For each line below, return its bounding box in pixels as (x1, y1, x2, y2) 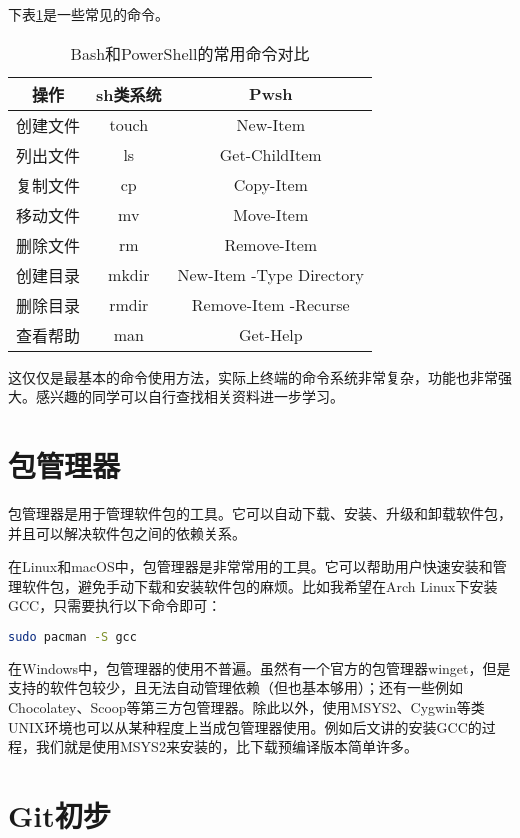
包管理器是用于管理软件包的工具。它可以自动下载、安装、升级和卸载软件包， (8, 502, 512, 523)
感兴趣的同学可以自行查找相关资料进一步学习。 (35, 386, 344, 407)
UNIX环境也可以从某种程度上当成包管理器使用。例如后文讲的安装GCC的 (8, 716, 482, 737)
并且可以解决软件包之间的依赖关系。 (8, 522, 246, 543)
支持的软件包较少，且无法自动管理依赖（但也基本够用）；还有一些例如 (8, 677, 463, 698)
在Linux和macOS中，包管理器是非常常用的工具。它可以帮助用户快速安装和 (8, 556, 493, 577)
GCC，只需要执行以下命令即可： (8, 595, 222, 616)
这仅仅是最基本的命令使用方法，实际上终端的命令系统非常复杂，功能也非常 (8, 366, 498, 387)
